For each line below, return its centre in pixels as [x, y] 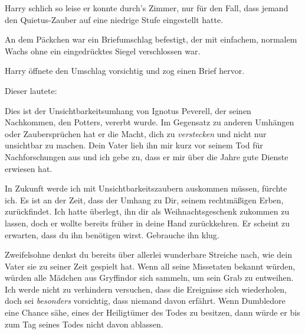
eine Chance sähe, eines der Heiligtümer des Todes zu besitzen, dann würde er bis [152, 312]
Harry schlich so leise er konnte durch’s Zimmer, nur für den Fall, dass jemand [147, 8]
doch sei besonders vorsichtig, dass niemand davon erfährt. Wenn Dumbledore [145, 301]
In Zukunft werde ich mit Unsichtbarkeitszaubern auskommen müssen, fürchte [146, 188]
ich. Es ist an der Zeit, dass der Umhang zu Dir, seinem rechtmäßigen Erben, [144, 200]
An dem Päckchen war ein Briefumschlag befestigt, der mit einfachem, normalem [151, 39]
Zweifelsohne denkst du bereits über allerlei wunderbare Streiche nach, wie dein [148, 254]
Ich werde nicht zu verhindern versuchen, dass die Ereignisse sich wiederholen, [146, 289]
